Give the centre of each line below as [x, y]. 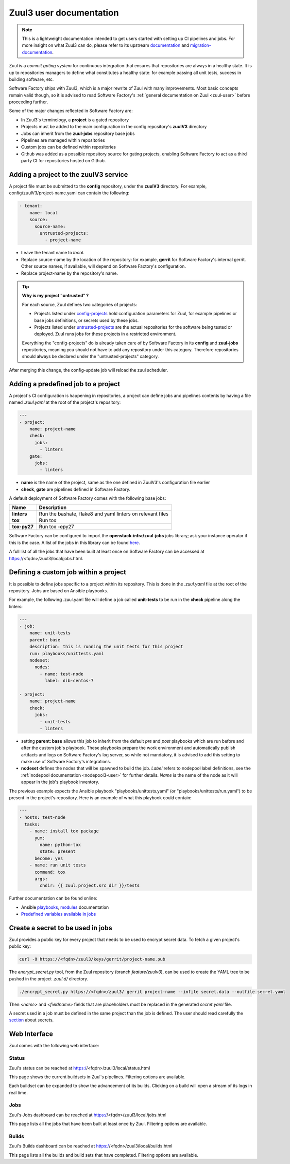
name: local [44, 213]
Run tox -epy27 [57, 527]
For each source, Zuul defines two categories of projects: [79, 304]
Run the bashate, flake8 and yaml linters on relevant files [104, 514]
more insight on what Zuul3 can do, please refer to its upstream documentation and [106, 45]
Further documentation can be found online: [53, 898]
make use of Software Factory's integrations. [66, 762]
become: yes [49, 858]
